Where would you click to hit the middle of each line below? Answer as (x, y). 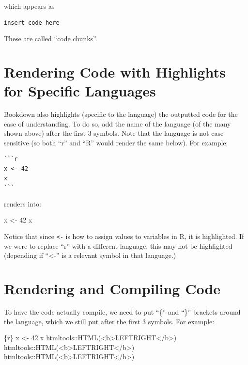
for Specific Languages (80, 91)
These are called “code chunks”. (51, 39)
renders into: (23, 203)
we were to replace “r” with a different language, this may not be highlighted (118, 246)
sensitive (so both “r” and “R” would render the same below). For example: (116, 142)
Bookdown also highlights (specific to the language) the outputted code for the (121, 114)
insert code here (32, 23)
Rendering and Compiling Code (112, 289)
